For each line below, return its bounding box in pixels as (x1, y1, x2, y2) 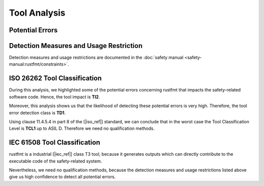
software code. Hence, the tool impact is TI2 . (9, 93, 100, 100)
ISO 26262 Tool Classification (9, 74, 102, 83)
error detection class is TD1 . (9, 110, 66, 116)
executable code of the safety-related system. (9, 158, 102, 164)
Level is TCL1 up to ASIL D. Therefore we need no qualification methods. (9, 125, 155, 132)
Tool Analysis (9, 7, 66, 18)
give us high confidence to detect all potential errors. (9, 174, 116, 180)
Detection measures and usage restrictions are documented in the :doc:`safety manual (9, 54, 183, 61)
